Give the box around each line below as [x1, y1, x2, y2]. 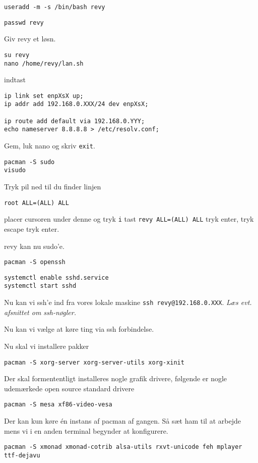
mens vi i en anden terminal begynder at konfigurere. [4, 425, 168, 436]
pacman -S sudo [4, 158, 55, 166]
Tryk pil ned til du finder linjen [4, 181, 101, 192]
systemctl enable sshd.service [4, 274, 109, 281]
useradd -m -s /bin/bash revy [4, 4, 105, 11]
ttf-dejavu [4, 451, 40, 459]
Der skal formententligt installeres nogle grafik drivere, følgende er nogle [4, 373, 227, 384]
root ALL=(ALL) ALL [4, 199, 69, 207]
